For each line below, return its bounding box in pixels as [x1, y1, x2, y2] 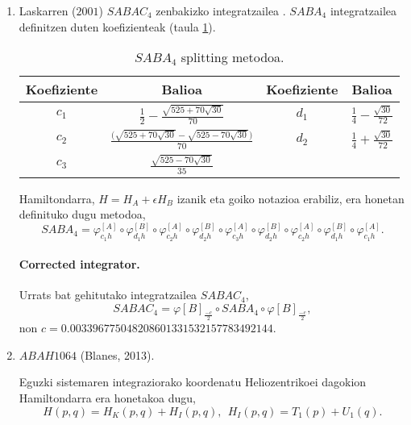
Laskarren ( [19, 2, 77, 19]
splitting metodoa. [181, 48, 284, 67]
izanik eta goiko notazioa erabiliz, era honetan [176, 190, 405, 206]
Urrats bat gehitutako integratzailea [19, 286, 197, 303]
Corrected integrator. [19, 256, 140, 273]
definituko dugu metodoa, [19, 206, 146, 223]
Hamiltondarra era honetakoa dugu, [19, 390, 196, 406]
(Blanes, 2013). [80, 346, 155, 363]
